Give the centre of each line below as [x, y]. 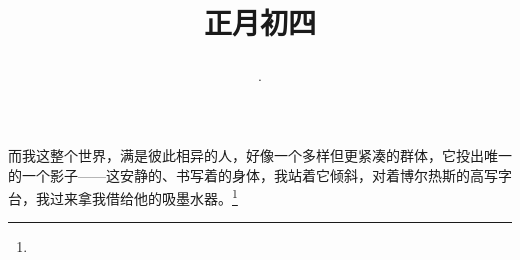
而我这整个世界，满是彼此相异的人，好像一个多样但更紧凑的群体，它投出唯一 [260, 154]
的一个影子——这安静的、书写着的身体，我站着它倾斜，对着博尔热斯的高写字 [260, 174]
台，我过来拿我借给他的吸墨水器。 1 [123, 196]
